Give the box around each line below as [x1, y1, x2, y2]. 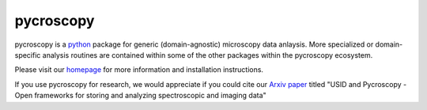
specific [14, 50, 41, 59]
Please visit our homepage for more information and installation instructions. [14, 65, 264, 74]
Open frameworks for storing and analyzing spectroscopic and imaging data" [14, 91, 266, 101]
